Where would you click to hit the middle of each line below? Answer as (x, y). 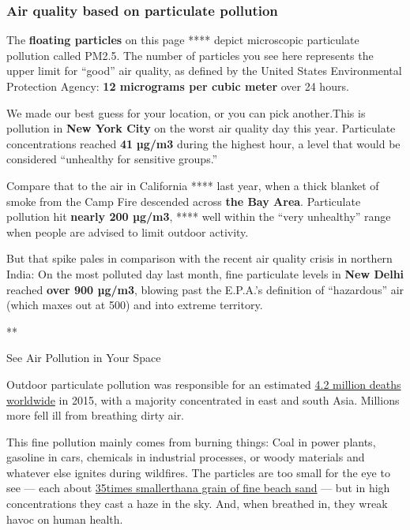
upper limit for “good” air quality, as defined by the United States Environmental (204, 71)
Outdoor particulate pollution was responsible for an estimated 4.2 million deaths (204, 384)
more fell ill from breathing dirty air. (96, 415)
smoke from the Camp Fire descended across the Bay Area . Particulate (184, 201)
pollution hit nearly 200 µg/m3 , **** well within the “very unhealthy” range (199, 216)
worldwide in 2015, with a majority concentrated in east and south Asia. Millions (203, 399)
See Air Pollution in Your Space (84, 358)
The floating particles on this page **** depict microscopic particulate (183, 40)
